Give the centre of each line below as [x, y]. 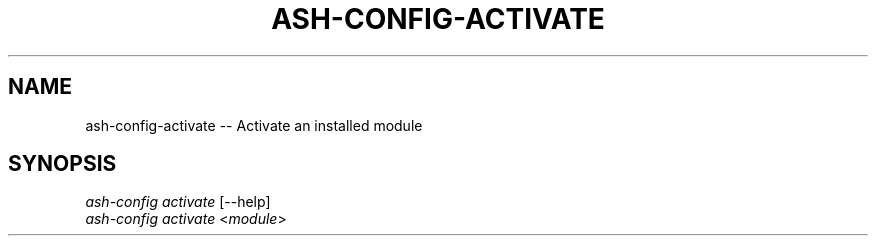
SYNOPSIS [62, 164]
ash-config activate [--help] [178, 202]
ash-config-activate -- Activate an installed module [254, 125]
